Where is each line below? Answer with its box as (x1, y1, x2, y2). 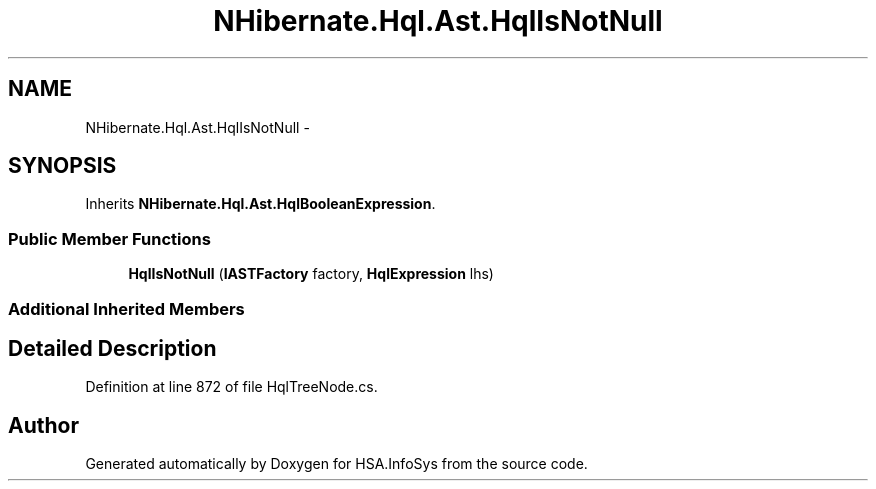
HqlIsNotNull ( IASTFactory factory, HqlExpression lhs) (128, 265, 494, 283)
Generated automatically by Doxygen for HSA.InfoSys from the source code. (85, 455, 588, 473)
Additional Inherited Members (8, 298, 245, 319)
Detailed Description (8, 335, 217, 361)
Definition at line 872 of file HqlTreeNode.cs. (85, 378, 378, 396)
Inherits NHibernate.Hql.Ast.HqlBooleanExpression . (85, 195, 436, 213)
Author (8, 412, 79, 438)
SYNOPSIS (8, 153, 117, 179)
